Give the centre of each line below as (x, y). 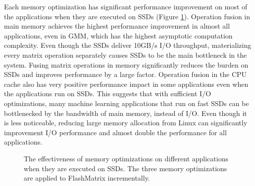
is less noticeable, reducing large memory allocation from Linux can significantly (126, 123)
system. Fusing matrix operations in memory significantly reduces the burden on (126, 64)
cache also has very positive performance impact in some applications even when (126, 84)
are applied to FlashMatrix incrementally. (87, 178)
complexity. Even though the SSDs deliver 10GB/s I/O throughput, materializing (128, 45)
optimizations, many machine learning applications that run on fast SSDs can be (127, 103)
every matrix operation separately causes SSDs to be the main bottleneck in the (126, 55)
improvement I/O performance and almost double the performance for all (115, 132)
